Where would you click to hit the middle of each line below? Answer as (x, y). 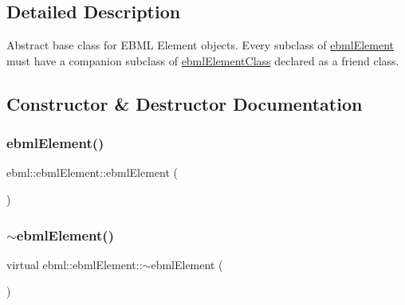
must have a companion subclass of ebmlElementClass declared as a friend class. (203, 60)
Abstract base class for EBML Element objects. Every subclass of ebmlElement (201, 45)
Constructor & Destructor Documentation (185, 103)
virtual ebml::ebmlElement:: (75, 264)
